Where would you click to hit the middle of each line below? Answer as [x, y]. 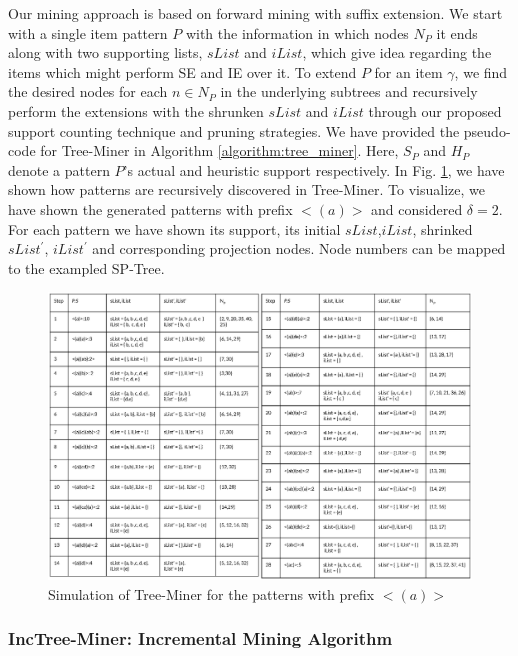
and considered [417, 208]
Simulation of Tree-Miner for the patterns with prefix [211, 593]
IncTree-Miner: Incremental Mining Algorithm [200, 638]
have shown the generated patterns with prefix [150, 208]
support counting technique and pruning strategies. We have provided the [234, 130]
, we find [481, 71]
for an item [408, 71]
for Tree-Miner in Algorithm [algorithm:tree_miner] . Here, [219, 150]
